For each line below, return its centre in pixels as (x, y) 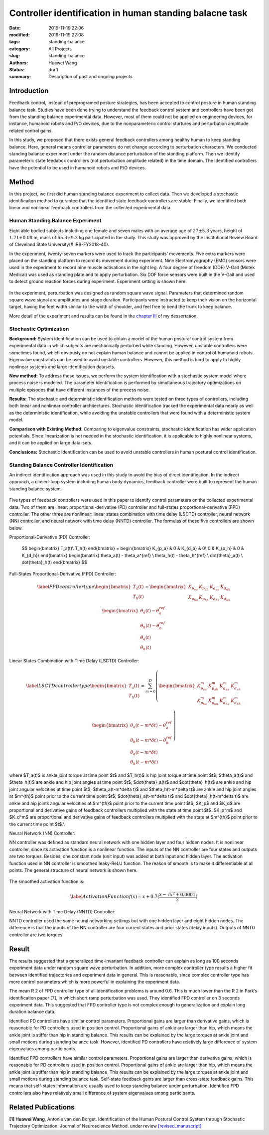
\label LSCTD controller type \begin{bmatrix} (76, 686)
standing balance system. (36, 489)
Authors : (19, 63)
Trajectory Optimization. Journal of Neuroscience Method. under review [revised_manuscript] (105, 1126)
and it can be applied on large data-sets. (51, 443)
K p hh (204, 598)
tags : (15, 42)
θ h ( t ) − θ (150, 626)
